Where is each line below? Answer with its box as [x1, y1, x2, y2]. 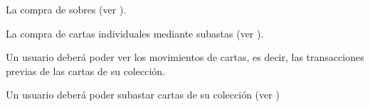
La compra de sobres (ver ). [6, 2, 127, 16]
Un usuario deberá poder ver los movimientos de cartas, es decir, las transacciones [6, 50, 364, 64]
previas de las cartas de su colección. [6, 63, 165, 78]
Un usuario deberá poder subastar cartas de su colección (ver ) [6, 87, 280, 102]
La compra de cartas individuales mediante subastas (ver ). [6, 26, 264, 40]
